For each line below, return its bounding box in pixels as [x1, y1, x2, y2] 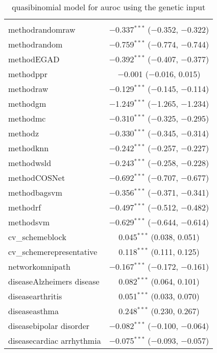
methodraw [8, 83, 49, 95]
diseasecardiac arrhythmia [8, 335, 101, 346]
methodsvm [8, 216, 50, 228]
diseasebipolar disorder [8, 320, 90, 332]
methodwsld [8, 157, 52, 169]
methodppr [8, 68, 47, 80]
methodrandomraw [8, 23, 76, 35]
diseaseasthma [8, 305, 59, 317]
